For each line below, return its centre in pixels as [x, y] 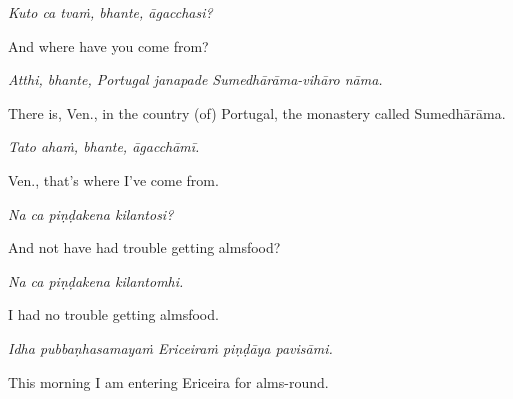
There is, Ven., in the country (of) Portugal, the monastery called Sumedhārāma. [257, 112]
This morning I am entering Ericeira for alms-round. [168, 381]
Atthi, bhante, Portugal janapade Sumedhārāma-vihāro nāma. [195, 79]
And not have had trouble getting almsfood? [144, 247]
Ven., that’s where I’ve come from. [113, 179]
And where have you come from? [108, 45]
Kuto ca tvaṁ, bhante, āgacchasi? [110, 12]
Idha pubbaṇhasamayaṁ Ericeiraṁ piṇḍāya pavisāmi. [170, 347]
